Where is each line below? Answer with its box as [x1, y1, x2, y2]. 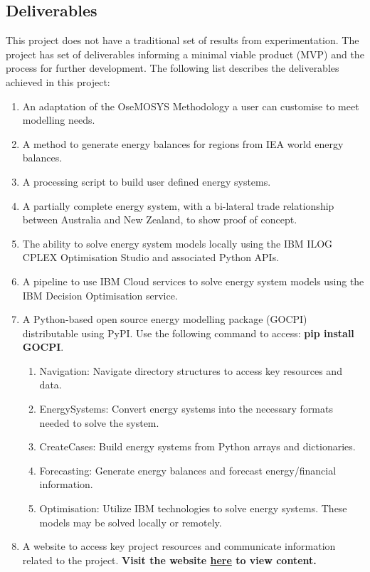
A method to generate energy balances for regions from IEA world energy [22, 136, 344, 151]
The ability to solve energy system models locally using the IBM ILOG [22, 235, 333, 250]
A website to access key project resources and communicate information [22, 539, 336, 554]
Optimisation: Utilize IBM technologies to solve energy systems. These [39, 501, 347, 516]
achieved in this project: [6, 74, 110, 89]
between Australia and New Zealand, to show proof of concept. [22, 212, 297, 227]
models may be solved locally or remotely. [39, 514, 222, 529]
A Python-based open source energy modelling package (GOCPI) [22, 312, 307, 327]
